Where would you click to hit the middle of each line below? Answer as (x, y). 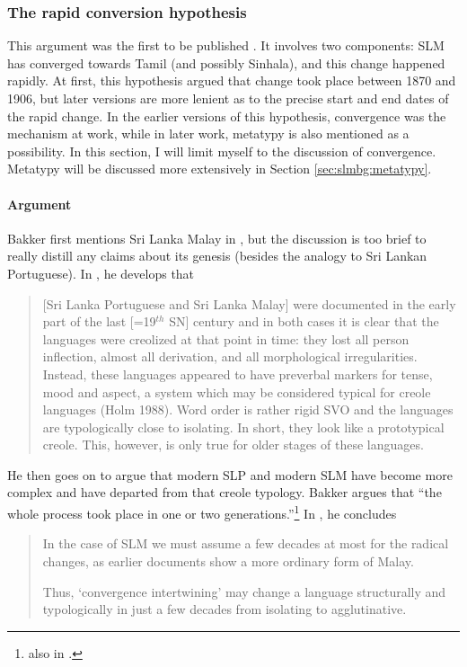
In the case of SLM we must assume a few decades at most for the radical (246, 543)
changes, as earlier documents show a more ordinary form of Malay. (228, 560)
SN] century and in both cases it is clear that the (304, 321)
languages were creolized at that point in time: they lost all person (226, 338)
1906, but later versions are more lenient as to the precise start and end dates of (228, 98)
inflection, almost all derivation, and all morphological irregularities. (230, 356)
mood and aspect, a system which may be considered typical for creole (237, 391)
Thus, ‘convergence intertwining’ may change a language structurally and (244, 591)
